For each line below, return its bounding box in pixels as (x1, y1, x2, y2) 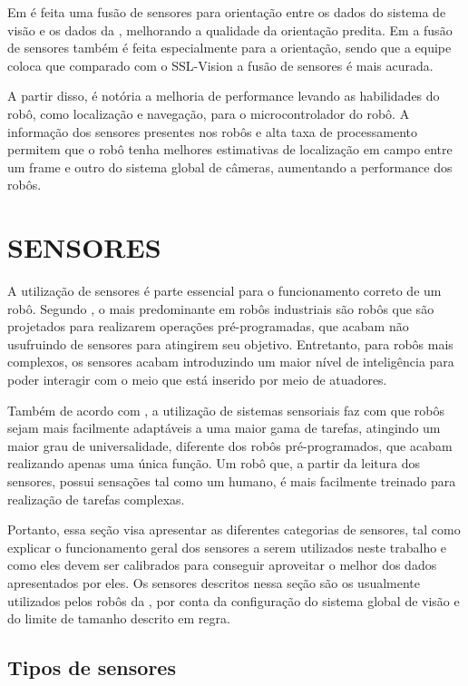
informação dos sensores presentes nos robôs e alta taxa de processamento (7, 122, 418, 141)
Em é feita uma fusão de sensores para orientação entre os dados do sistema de (7, 3, 446, 21)
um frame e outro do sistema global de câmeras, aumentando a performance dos (7, 157, 453, 176)
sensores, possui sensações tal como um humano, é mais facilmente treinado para (7, 472, 456, 490)
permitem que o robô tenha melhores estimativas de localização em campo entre (7, 140, 453, 159)
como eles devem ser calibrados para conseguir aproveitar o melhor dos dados (7, 555, 437, 574)
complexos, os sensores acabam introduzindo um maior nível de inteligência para (7, 352, 454, 371)
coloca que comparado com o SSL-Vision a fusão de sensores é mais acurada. (7, 55, 434, 74)
